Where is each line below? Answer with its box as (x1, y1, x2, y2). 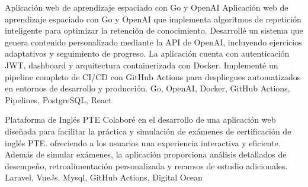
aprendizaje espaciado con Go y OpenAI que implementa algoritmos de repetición (5, 12, 301, 25)
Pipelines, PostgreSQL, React (5, 93, 112, 106)
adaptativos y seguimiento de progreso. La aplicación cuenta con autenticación (5, 47, 290, 60)
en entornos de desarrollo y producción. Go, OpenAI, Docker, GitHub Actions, (5, 82, 290, 94)
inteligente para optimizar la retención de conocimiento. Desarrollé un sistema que (5, 24, 303, 37)
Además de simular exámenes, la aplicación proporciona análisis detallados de (5, 148, 287, 160)
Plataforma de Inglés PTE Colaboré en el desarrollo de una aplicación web (5, 113, 276, 126)
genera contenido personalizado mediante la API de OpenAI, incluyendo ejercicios (5, 35, 302, 48)
